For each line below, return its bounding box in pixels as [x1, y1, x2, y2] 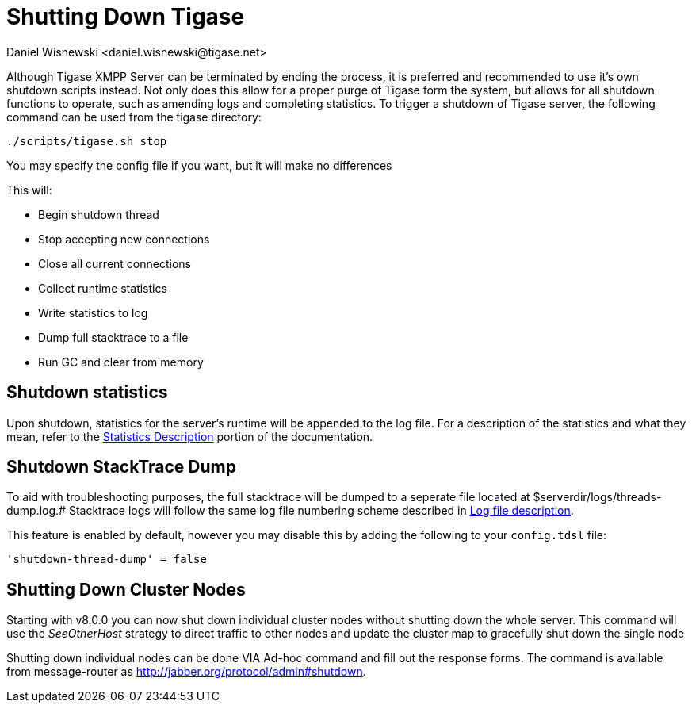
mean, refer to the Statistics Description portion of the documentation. [6, 429, 373, 443]
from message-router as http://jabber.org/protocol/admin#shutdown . [6, 665, 366, 679]
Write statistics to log [38, 305, 148, 320]
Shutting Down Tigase [6, 3, 245, 30]
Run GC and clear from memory [38, 354, 204, 369]
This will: [6, 182, 52, 197]
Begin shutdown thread [38, 207, 159, 221]
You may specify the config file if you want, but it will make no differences [6, 158, 392, 172]
